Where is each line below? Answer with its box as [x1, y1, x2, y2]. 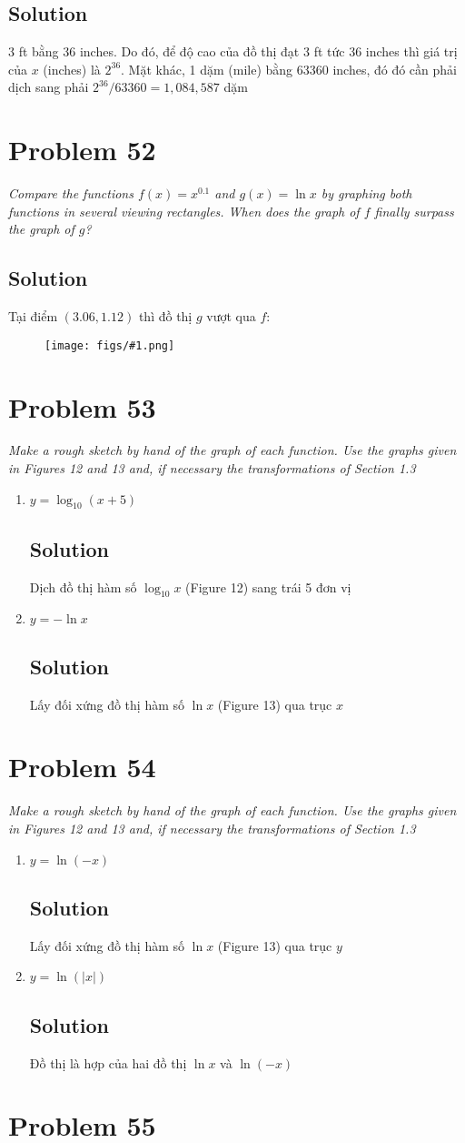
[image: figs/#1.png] [45, 339, 175, 352]
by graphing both [321, 184, 412, 203]
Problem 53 [8, 388, 156, 425]
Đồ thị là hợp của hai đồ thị [29, 1053, 187, 1072]
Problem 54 [8, 748, 156, 785]
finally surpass [374, 201, 454, 220]
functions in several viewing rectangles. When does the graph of [8, 201, 360, 220]
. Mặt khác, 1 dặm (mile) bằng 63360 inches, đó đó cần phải [121, 59, 457, 78]
